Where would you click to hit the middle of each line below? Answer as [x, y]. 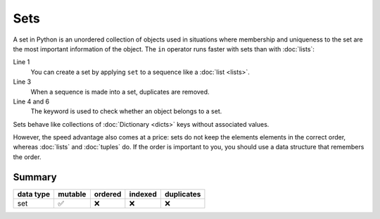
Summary [35, 177]
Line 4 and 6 [31, 101]
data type [34, 194]
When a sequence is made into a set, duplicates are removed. [120, 92]
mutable [72, 194]
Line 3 [22, 82]
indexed [143, 194]
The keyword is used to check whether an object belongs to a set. [126, 111]
